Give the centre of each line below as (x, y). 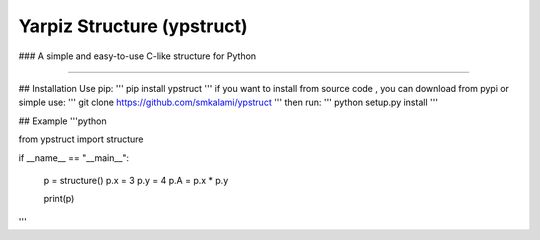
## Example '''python (62, 121)
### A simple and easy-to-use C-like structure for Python (137, 56)
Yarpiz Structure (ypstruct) (133, 26)
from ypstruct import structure (81, 139)
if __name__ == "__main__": (74, 157)
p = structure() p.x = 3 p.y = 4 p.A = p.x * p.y (136, 180)
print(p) (59, 199)
